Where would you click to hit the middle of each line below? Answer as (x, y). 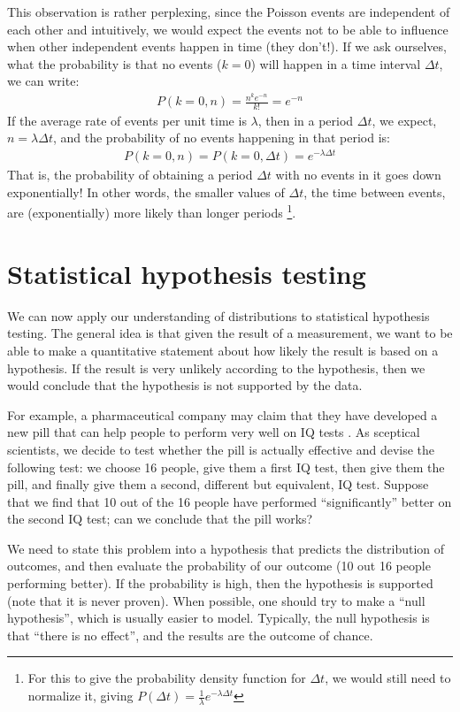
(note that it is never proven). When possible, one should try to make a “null (216, 600)
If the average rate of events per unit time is (127, 120)
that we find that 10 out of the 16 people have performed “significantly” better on (230, 501)
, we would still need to (388, 678)
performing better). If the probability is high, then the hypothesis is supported (220, 583)
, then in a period (306, 120)
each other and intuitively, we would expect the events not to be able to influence (228, 29)
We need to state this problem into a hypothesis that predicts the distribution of (226, 548)
